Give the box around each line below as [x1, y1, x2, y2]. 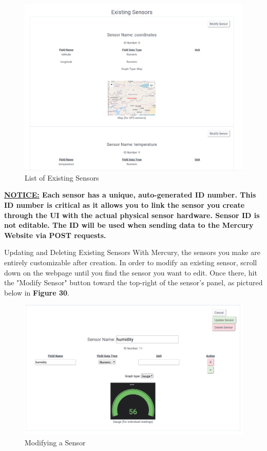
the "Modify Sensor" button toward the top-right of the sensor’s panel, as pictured [4, 277, 263, 288]
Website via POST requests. [4, 229, 106, 240]
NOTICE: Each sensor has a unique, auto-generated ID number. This [4, 189, 256, 200]
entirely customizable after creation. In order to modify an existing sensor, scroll [4, 257, 257, 267]
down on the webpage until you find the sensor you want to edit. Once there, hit [4, 267, 257, 278]
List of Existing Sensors [25, 172, 99, 183]
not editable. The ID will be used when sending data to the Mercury [4, 220, 254, 230]
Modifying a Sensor [25, 437, 86, 447]
